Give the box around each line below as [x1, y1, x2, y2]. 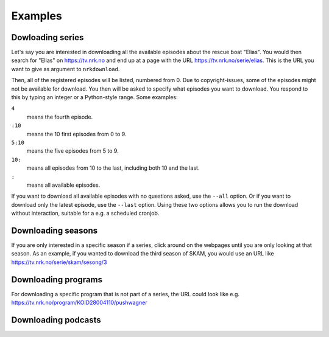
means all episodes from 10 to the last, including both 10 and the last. [26, 164, 200, 172]
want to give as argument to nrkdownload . [11, 65, 120, 72]
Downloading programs [11, 274, 103, 285]
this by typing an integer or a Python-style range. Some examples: [11, 94, 178, 101]
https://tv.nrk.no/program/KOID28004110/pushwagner [11, 299, 147, 307]
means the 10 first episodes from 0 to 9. [26, 130, 127, 137]
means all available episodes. [26, 181, 101, 189]
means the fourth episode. [26, 113, 93, 120]
